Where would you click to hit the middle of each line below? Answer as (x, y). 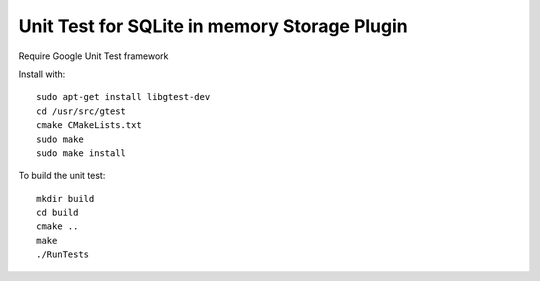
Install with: (42, 74)
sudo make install (81, 153)
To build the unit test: (62, 176)
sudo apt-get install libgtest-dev (123, 97)
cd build (57, 213)
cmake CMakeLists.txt (89, 125)
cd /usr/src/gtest (81, 111)
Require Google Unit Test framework (93, 56)
